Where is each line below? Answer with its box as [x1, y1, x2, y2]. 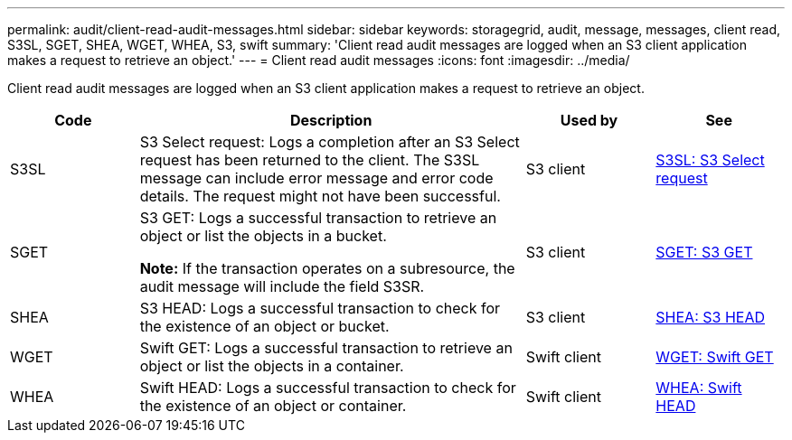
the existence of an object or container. [139, 397, 407, 415]
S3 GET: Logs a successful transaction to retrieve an [139, 209, 497, 227]
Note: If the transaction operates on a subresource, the [139, 259, 515, 277]
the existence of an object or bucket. [139, 317, 390, 335]
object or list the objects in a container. [139, 357, 404, 375]
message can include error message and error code [139, 169, 494, 187]
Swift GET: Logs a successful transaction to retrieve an [139, 339, 513, 357]
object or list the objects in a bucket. [139, 227, 387, 245]
